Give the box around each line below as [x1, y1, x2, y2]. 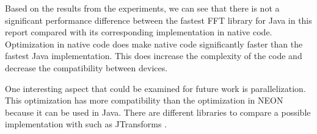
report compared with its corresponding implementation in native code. [5, 26, 272, 38]
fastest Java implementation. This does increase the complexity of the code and [5, 49, 302, 62]
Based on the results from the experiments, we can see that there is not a [5, 2, 280, 14]
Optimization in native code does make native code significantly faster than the [5, 37, 303, 50]
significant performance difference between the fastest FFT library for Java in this [5, 13, 312, 26]
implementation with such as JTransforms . [5, 118, 167, 130]
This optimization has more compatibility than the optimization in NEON [5, 94, 283, 107]
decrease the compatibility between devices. [5, 61, 168, 74]
